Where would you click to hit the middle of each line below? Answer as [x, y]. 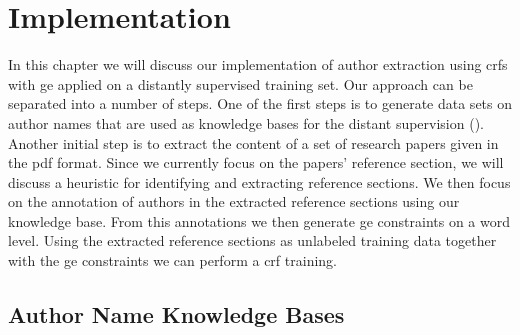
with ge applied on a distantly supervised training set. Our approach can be [240, 83]
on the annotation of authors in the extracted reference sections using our [234, 201]
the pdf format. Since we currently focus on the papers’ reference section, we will [256, 162]
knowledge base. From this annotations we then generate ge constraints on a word [259, 220]
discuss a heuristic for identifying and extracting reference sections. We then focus [259, 181]
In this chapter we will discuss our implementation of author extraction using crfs [258, 64]
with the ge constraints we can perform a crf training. [172, 260]
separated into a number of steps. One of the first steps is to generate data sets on [260, 103]
